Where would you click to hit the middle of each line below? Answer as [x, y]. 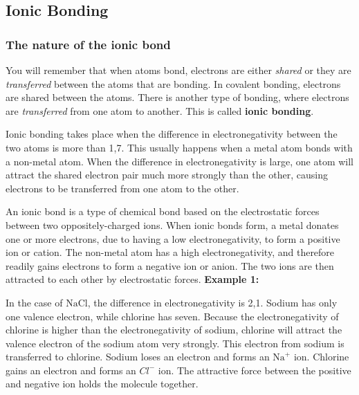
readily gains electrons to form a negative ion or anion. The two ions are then [170, 265]
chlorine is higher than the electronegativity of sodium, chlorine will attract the [174, 330]
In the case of [34, 302]
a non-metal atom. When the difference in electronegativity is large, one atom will [179, 161]
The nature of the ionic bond [88, 44]
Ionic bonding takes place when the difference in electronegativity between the [172, 134]
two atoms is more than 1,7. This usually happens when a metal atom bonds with [179, 147]
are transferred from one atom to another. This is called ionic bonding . [160, 110]
